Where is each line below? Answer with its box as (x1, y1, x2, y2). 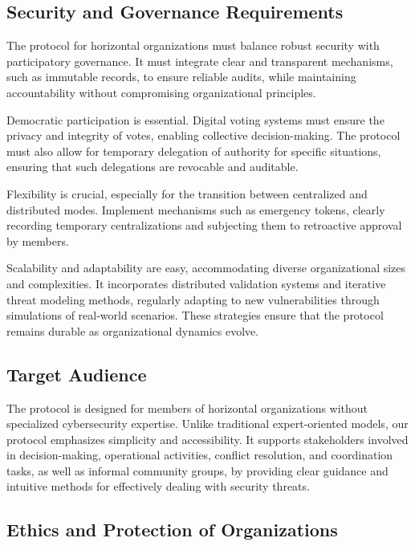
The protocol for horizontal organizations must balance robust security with (6, 37, 380, 54)
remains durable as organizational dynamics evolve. (6, 322, 259, 339)
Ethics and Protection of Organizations (6, 517, 338, 542)
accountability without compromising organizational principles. (6, 84, 316, 100)
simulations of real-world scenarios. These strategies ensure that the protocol (6, 307, 384, 324)
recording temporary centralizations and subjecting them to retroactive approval (6, 217, 402, 234)
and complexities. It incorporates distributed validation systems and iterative (6, 275, 386, 291)
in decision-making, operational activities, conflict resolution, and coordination (6, 446, 393, 463)
